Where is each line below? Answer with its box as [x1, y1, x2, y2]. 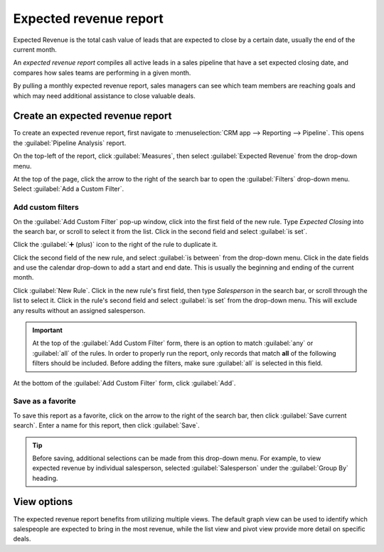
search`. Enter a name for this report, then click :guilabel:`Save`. [13, 421, 201, 430]
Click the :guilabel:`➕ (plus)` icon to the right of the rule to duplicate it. [13, 240, 218, 249]
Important [32, 326, 63, 334]
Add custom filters [13, 203, 80, 213]
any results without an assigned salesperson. [13, 306, 146, 314]
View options [13, 496, 73, 508]
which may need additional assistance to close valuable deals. [13, 91, 196, 100]
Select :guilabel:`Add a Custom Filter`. [13, 185, 124, 193]
